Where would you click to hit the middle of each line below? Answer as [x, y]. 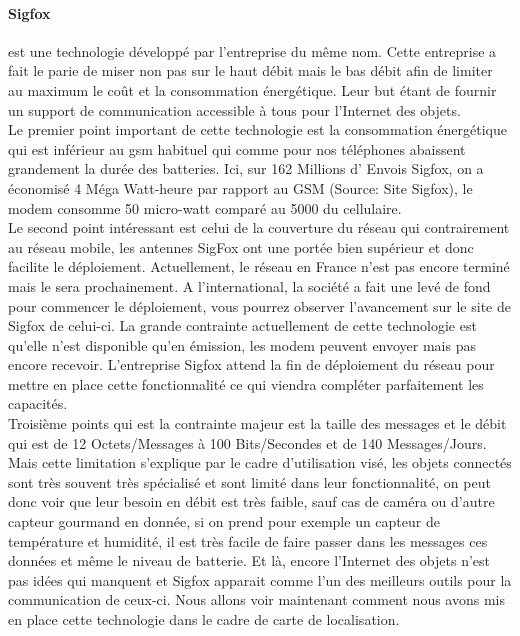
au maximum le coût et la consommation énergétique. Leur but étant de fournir [252, 89]
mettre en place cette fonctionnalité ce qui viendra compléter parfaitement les [246, 383]
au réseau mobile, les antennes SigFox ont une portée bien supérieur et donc [241, 246]
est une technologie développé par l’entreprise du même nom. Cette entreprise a [252, 50]
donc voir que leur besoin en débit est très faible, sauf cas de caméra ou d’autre [251, 501]
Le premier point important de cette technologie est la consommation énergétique [258, 129]
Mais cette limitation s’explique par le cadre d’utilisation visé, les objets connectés [260, 462]
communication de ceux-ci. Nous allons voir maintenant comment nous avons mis [256, 599]
